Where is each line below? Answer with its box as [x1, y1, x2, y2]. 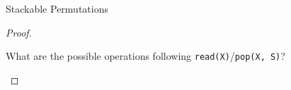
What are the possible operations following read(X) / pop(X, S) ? [6, 49, 285, 63]
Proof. [6, 25, 32, 39]
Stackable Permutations [6, 1, 108, 15]
